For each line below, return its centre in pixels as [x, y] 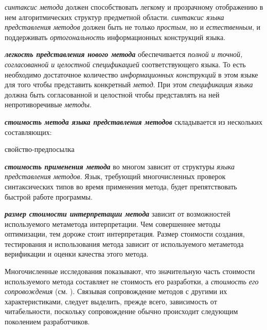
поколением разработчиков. [47, 322]
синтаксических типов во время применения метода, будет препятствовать [121, 186]
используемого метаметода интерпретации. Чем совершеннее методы [113, 224]
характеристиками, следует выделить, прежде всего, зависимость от [111, 301]
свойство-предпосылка [40, 149]
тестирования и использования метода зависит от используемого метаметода [124, 244]
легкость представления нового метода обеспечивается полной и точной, [124, 54]
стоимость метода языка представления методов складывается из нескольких [134, 121]
